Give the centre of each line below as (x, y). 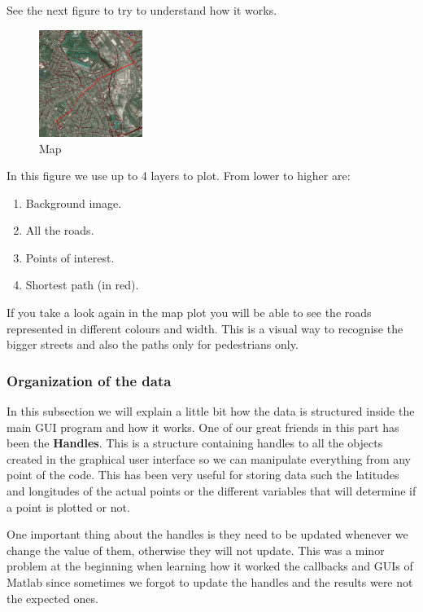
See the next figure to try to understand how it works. (142, 10)
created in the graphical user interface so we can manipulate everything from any (209, 458)
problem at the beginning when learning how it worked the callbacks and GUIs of (210, 566)
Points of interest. (70, 257)
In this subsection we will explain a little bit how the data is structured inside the (211, 411)
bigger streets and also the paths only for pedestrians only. (153, 344)
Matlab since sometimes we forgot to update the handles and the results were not (210, 582)
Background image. (74, 203)
